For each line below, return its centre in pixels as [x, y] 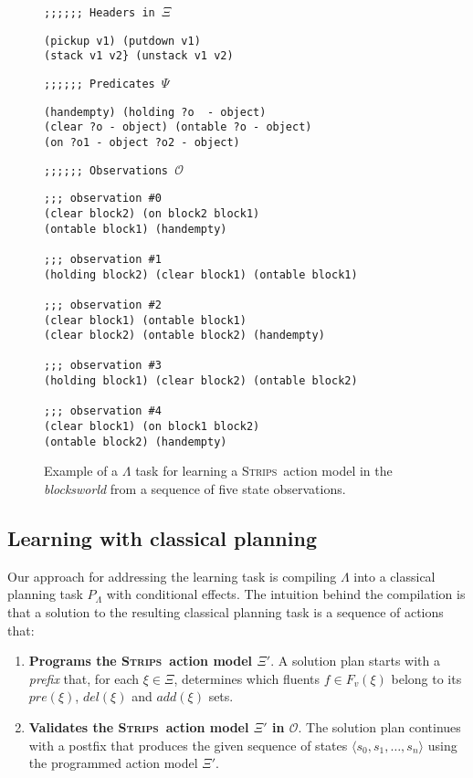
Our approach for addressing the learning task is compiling [172, 576]
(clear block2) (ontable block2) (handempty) [184, 336]
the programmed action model [113, 763]
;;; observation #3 [103, 366]
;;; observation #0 [103, 199]
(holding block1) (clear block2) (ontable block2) [201, 381]
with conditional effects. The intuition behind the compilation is [286, 594]
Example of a [81, 471]
